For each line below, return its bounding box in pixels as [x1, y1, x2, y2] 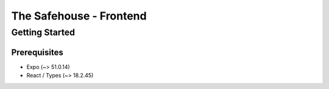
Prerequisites [11, 47, 63, 57]
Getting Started [11, 27, 76, 38]
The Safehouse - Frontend [11, 9, 147, 23]
